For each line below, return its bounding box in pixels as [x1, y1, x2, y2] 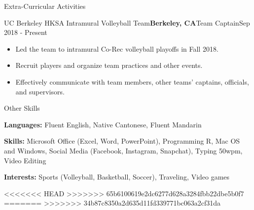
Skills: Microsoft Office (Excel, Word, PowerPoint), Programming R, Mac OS [4, 136, 240, 146]
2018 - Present [4, 27, 47, 37]
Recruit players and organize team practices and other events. [15, 60, 203, 70]
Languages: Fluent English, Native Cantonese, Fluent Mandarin [4, 119, 202, 129]
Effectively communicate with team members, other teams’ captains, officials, [15, 76, 249, 87]
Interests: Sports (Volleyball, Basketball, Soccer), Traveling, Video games [4, 172, 230, 182]
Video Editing [4, 155, 46, 165]
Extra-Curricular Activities [4, 1, 86, 11]
